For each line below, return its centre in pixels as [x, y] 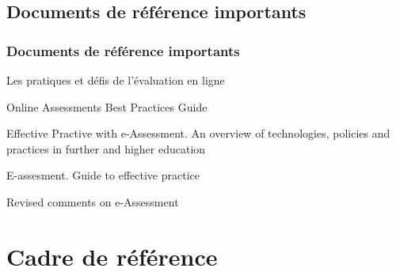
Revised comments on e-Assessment [93, 201]
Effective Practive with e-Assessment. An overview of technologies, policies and [198, 133]
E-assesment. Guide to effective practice [103, 175]
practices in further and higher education [106, 148]
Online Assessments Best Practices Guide [107, 106]
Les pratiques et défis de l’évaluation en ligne [116, 80]
